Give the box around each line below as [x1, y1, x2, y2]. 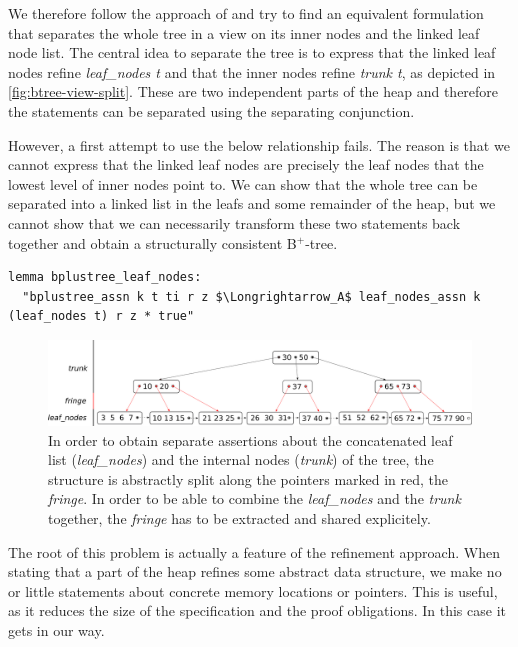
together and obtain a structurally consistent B [8, 232, 297, 253]
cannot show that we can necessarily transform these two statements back [8, 212, 461, 233]
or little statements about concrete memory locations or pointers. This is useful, [8, 580, 498, 601]
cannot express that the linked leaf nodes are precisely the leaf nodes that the [8, 154, 484, 175]
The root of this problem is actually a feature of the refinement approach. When [8, 541, 500, 562]
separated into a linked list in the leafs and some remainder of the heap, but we [8, 193, 496, 214]
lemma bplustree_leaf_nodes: [8, 270, 202, 285]
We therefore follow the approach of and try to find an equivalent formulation [8, 3, 484, 23]
